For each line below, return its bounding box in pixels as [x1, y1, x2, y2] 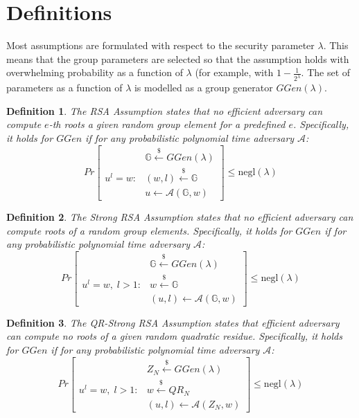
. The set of [301, 65, 351, 80]
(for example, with [195, 65, 274, 80]
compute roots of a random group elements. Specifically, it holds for [6, 223, 292, 237]
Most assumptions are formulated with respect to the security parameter [6, 38, 315, 53]
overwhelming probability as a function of [6, 65, 183, 80]
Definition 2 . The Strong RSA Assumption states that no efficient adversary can [6, 210, 353, 224]
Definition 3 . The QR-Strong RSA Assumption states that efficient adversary [6, 315, 340, 329]
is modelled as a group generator [134, 80, 273, 95]
